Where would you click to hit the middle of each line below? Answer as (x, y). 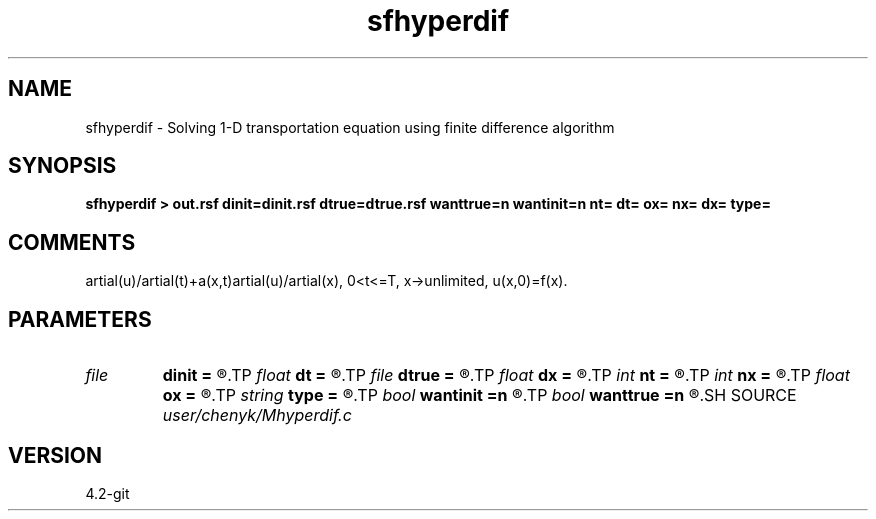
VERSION (55, 455)
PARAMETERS (80, 319)
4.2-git (107, 493)
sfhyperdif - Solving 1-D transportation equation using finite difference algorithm (350, 127)
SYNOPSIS (62, 166)
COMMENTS (72, 242)
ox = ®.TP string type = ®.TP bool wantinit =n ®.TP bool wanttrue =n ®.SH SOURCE (479, 395)
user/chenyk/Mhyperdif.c (257, 415)
